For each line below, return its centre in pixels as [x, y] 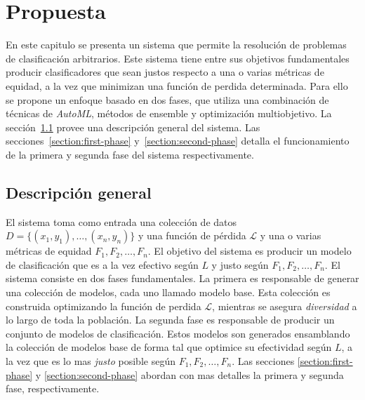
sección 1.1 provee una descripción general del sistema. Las [133, 127]
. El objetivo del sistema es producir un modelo [250, 251]
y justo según [240, 264]
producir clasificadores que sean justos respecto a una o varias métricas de [165, 72]
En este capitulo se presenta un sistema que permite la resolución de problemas [176, 45]
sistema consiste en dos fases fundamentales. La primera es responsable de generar [182, 278]
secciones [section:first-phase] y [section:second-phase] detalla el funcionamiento [178, 141]
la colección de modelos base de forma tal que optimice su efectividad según [169, 347]
